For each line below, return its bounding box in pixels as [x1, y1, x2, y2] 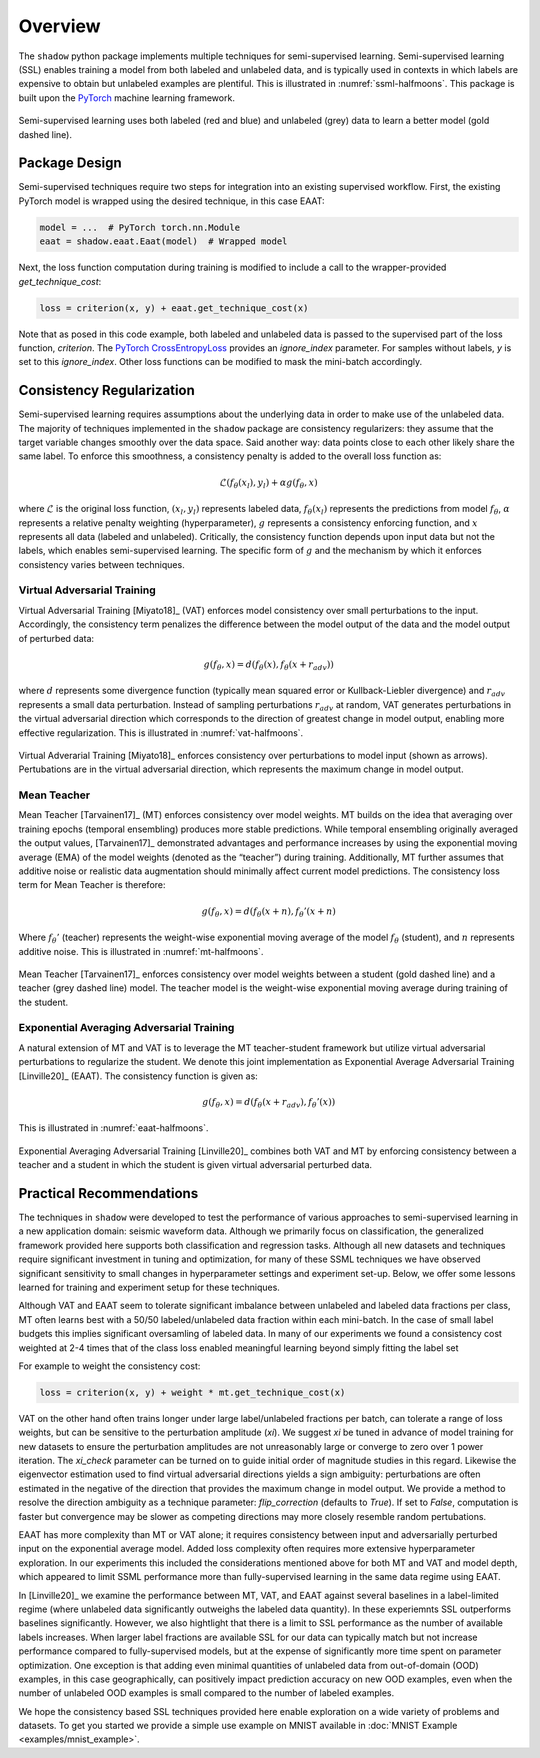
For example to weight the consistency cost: [18, 1360, 201, 1372]
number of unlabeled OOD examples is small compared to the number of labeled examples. [18, 1687, 395, 1699]
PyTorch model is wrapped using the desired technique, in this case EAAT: [18, 195, 325, 207]
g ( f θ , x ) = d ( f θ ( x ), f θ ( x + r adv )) [203, 658, 334, 672]
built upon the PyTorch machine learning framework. [18, 91, 235, 104]
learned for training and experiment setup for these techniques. [18, 1281, 280, 1293]
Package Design [18, 155, 122, 172]
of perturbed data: [18, 632, 95, 644]
